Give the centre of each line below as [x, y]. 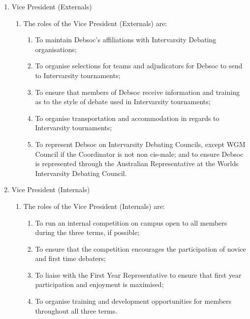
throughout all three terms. [76, 310]
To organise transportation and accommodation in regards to [127, 118]
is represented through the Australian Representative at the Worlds [137, 163]
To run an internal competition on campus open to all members [131, 222]
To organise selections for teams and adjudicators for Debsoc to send [139, 66]
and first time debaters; [70, 258]
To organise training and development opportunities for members [133, 301]
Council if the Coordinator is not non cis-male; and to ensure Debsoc [139, 154]
